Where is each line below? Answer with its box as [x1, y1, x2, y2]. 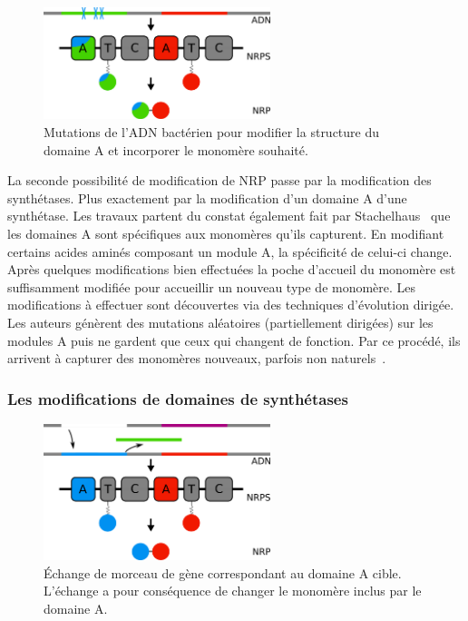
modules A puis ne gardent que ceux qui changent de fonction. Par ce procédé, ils [7, 330, 461, 350]
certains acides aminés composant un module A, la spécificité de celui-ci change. [7, 241, 453, 261]
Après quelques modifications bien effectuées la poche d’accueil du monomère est [7, 260, 456, 279]
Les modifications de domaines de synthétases [7, 387, 348, 409]
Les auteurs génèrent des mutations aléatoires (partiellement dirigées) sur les [7, 312, 434, 331]
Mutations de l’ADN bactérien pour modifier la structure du [44, 123, 380, 141]
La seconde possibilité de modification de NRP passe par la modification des [7, 171, 432, 190]
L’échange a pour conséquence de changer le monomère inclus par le [44, 581, 422, 600]
